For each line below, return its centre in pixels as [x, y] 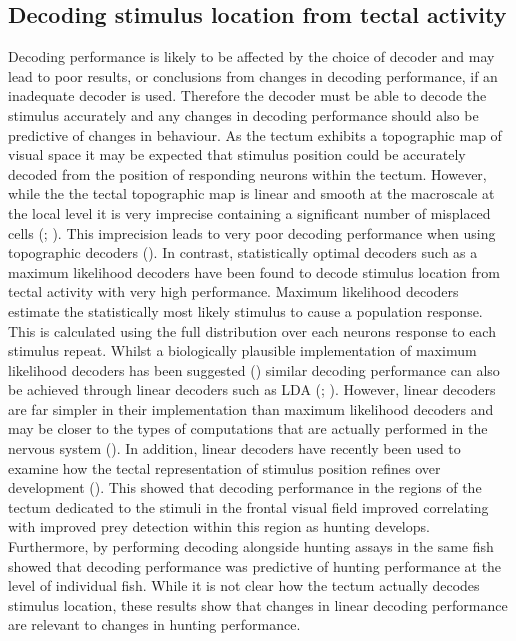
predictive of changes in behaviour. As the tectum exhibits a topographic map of [255, 134]
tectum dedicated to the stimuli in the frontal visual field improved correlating [248, 506]
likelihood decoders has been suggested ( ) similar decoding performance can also [254, 369]
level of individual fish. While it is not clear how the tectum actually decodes [244, 585]
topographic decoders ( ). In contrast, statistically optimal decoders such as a [243, 252]
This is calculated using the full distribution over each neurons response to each [252, 330]
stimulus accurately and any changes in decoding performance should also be [243, 114]
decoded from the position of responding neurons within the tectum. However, [247, 173]
